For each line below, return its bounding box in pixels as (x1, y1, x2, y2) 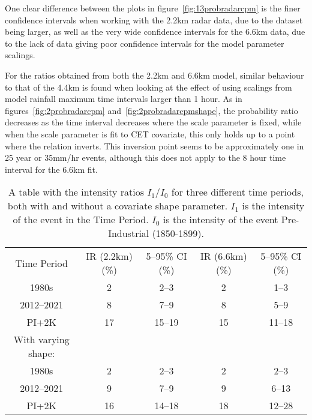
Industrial (108, 226, 149, 241)
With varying (13, 332, 70, 347)
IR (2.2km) (86, 249, 133, 263)
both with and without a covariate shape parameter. (7, 199, 228, 213)
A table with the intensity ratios (8, 185, 144, 199)
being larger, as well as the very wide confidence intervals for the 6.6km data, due (5, 25, 305, 38)
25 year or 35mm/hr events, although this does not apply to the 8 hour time (5, 151, 286, 164)
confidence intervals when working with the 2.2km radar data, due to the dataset (5, 13, 303, 26)
